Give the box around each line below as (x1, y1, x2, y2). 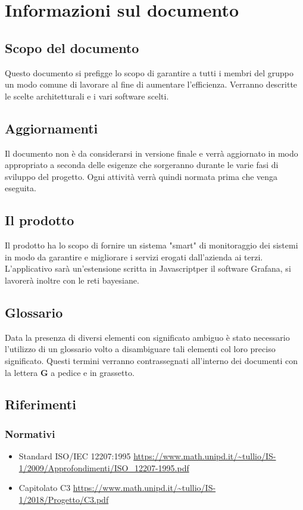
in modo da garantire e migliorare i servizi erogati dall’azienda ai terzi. (5, 250, 263, 263)
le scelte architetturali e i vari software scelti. (5, 89, 169, 102)
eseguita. (5, 182, 36, 194)
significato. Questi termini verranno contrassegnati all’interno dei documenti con (5, 354, 298, 366)
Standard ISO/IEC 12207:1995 (18, 450, 131, 462)
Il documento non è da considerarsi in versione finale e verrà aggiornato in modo (5, 147, 298, 159)
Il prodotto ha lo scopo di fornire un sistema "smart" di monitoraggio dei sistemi (5, 239, 298, 251)
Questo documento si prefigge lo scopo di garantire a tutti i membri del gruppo (5, 66, 293, 79)
